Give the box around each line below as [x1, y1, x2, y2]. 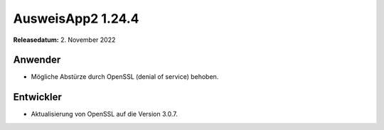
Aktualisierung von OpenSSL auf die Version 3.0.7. [31, 110, 178, 119]
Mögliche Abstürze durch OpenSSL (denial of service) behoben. [31, 72, 219, 81]
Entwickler [13, 91, 62, 103]
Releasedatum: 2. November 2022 [13, 36, 116, 44]
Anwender [13, 54, 61, 66]
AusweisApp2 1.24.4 [13, 11, 139, 26]
